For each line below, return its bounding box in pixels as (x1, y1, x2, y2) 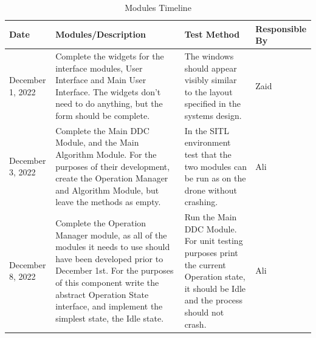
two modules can (184, 160, 247, 172)
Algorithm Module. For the (55, 148, 157, 161)
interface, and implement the (55, 300, 163, 313)
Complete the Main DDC (55, 124, 149, 137)
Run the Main (184, 211, 237, 223)
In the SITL (184, 124, 229, 137)
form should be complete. (55, 109, 150, 121)
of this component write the (55, 276, 159, 289)
